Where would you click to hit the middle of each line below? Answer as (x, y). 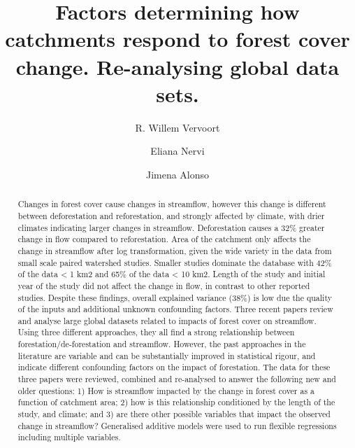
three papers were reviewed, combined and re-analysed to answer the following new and (177, 379)
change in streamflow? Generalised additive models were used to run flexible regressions (177, 425)
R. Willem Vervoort (177, 127)
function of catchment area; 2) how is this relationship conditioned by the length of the (176, 402)
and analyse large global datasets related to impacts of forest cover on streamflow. (167, 320)
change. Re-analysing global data (177, 66)
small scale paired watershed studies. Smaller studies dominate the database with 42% (175, 262)
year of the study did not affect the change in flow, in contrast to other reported (164, 285)
